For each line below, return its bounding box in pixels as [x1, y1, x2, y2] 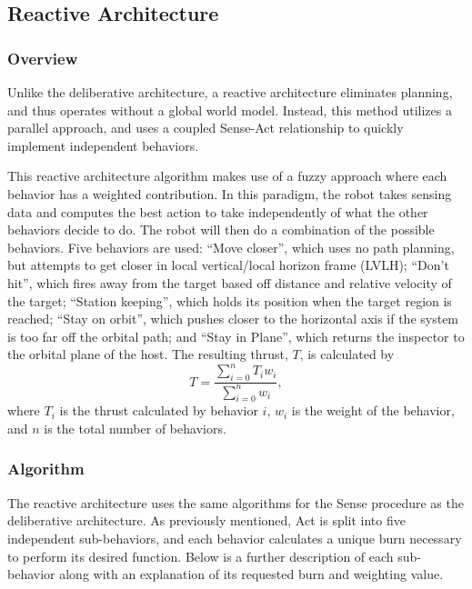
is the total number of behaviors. [44, 418, 226, 437]
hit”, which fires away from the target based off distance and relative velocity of [7, 273, 452, 292]
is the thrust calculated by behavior [59, 401, 258, 420]
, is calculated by [299, 344, 395, 364]
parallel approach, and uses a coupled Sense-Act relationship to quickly [7, 118, 404, 137]
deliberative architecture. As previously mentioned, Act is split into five [7, 511, 406, 530]
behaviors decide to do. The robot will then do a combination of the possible [7, 220, 435, 239]
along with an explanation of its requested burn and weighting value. [59, 564, 444, 584]
